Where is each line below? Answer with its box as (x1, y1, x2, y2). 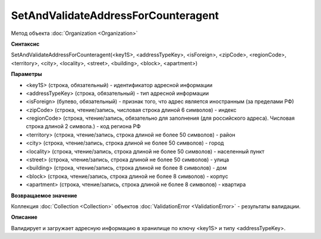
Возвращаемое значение (11, 192, 77, 199)
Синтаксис (11, 40, 40, 47)
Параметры (11, 71, 42, 78)
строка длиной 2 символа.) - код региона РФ (26, 123, 141, 130)
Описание (11, 213, 38, 221)
